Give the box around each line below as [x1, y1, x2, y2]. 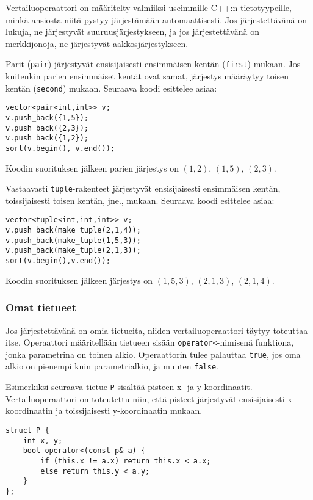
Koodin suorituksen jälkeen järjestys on [5, 274, 153, 286]
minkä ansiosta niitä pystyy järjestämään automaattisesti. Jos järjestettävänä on [5, 13, 308, 26]
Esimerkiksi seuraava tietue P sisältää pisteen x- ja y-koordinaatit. [5, 380, 253, 393]
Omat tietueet [5, 300, 77, 315]
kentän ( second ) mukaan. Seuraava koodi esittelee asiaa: [5, 81, 217, 94]
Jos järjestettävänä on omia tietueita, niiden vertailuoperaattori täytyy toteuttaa [5, 324, 308, 336]
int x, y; [23, 436, 63, 445]
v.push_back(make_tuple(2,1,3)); [5, 246, 141, 255]
